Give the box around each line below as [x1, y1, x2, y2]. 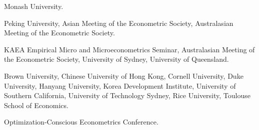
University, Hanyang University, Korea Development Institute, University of [4, 80, 236, 91]
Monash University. [4, 1, 63, 11]
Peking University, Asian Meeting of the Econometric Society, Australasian [4, 17, 233, 28]
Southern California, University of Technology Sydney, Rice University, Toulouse [4, 90, 250, 101]
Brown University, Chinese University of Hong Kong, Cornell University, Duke [4, 70, 243, 81]
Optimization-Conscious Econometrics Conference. [4, 117, 158, 127]
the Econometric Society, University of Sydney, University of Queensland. [4, 54, 229, 64]
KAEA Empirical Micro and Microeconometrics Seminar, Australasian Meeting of [4, 44, 255, 54]
